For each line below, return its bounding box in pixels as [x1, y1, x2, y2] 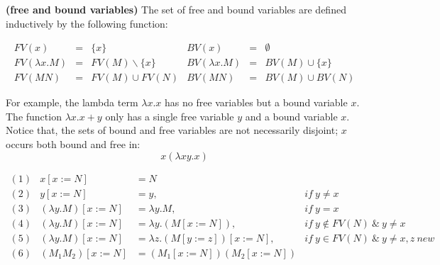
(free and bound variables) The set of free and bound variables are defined [6, 2, 346, 16]
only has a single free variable [105, 108, 234, 123]
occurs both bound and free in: [6, 137, 141, 152]
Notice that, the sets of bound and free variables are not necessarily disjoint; [6, 123, 339, 137]
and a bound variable [245, 108, 338, 123]
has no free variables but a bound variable [164, 95, 348, 110]
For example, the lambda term [6, 95, 138, 110]
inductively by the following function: [6, 16, 168, 30]
